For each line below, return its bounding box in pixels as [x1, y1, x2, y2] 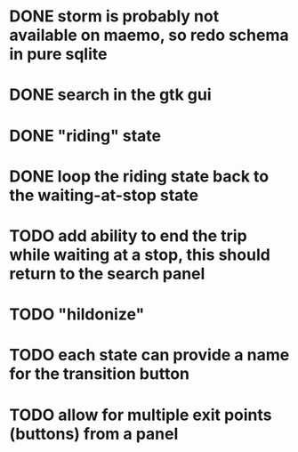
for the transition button [9, 364, 189, 384]
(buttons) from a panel [9, 424, 179, 444]
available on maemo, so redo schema [9, 25, 289, 45]
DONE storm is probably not [9, 6, 220, 27]
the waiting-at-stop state [9, 185, 198, 206]
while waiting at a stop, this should [9, 245, 271, 264]
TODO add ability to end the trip [9, 225, 247, 246]
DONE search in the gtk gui [9, 85, 212, 105]
